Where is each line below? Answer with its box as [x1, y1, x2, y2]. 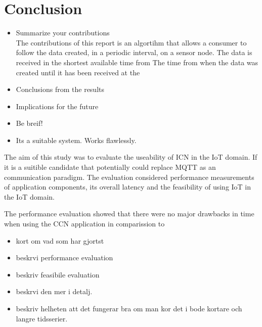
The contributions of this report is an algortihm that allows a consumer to [16, 37, 247, 48]
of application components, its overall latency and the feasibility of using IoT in [4, 181, 251, 192]
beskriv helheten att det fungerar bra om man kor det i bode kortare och [16, 303, 242, 313]
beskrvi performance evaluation [16, 252, 113, 263]
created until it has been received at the [16, 67, 140, 77]
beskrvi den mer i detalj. [16, 286, 93, 297]
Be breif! [16, 118, 43, 128]
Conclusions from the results [16, 84, 105, 95]
